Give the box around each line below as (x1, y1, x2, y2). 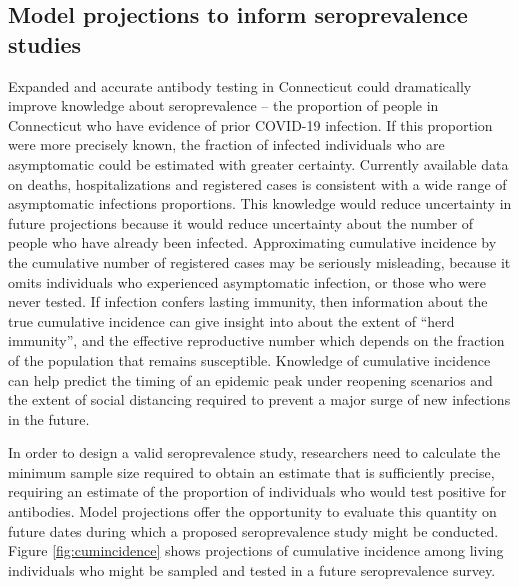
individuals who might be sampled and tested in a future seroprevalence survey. (8, 559, 496, 580)
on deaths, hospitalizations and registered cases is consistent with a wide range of (8, 173, 507, 194)
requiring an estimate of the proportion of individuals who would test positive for (8, 481, 507, 502)
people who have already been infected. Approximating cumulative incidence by (8, 232, 497, 253)
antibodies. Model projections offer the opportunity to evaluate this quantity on (8, 501, 497, 522)
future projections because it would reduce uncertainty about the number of (8, 212, 474, 233)
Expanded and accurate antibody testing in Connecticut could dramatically (8, 75, 472, 96)
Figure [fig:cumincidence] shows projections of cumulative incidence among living (8, 540, 504, 561)
